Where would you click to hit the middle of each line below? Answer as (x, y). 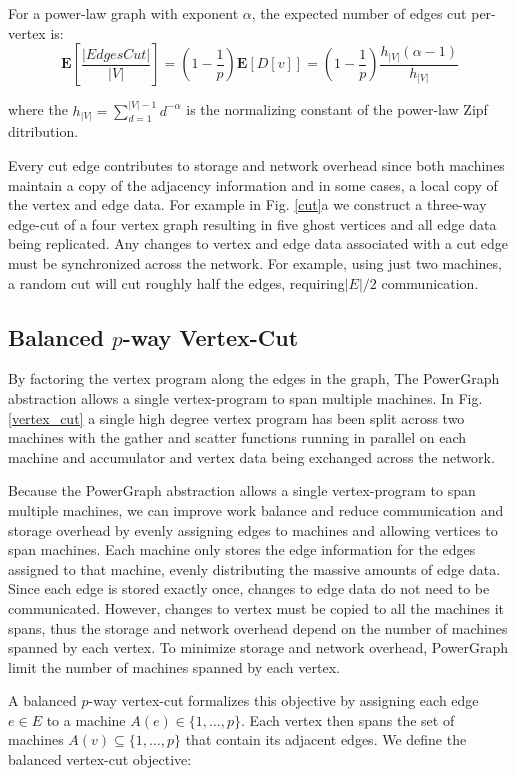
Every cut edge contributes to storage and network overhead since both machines (256, 165)
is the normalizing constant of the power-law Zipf (337, 109)
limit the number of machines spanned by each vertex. (174, 666)
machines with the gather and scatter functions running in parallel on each (237, 437)
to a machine (86, 719)
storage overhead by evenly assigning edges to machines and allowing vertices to (253, 529)
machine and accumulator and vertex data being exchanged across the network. (251, 456)
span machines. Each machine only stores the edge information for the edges (242, 549)
